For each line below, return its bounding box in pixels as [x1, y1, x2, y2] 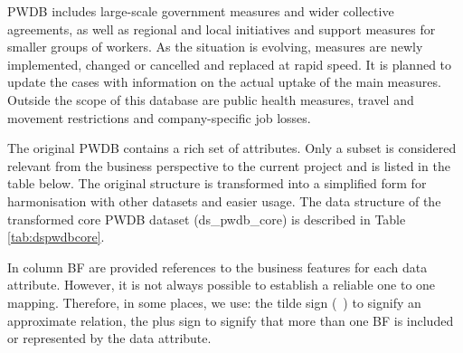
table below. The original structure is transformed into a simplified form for [7, 174, 427, 193]
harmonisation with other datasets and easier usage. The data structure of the [7, 191, 441, 210]
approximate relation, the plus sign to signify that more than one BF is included [7, 310, 454, 329]
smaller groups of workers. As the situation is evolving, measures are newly [7, 37, 423, 56]
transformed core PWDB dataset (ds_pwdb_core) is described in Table [7, 209, 406, 228]
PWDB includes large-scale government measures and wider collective [7, 2, 394, 20]
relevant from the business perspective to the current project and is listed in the [7, 156, 450, 175]
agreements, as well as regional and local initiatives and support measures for [7, 19, 436, 38]
